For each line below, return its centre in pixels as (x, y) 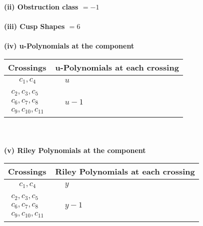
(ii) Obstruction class (41, 6)
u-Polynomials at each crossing (117, 67)
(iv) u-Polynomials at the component (69, 46)
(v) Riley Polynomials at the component (75, 150)
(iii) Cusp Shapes (34, 26)
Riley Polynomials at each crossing (125, 171)
